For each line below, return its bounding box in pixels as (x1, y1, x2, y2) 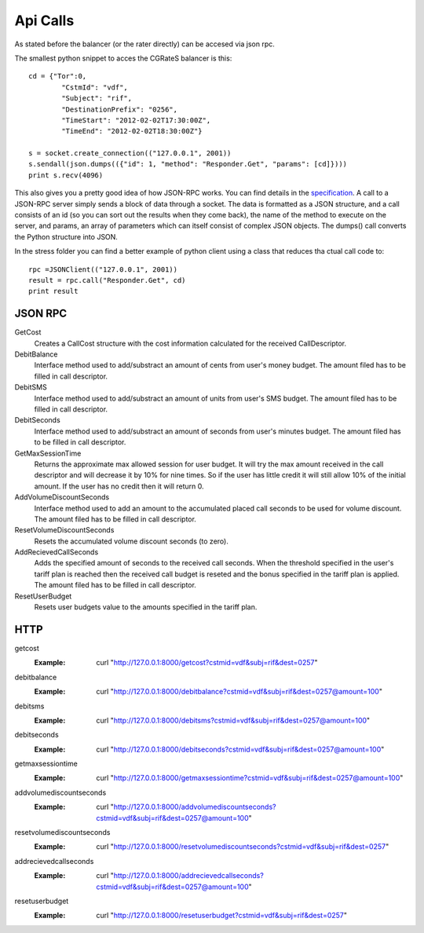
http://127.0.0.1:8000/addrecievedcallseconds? (113, 871, 265, 880)
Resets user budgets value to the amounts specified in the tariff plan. (34, 602, 258, 612)
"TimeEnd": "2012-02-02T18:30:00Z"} (61, 126, 203, 136)
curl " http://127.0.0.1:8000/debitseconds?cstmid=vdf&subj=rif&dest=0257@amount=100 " (96, 745, 385, 754)
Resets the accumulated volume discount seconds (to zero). (34, 536, 229, 546)
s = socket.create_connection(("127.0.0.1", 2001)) (28, 149, 232, 158)
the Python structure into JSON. (14, 232, 118, 241)
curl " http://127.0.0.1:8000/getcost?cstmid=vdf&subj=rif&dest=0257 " (96, 658, 318, 668)
